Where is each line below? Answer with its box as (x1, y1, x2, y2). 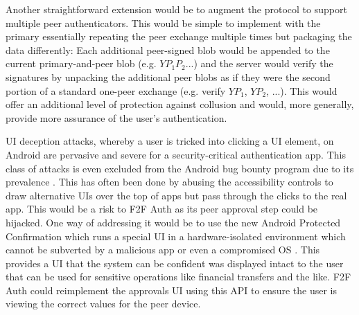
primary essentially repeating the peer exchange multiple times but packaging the (6, 29, 352, 44)
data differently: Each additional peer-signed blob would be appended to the (6, 42, 330, 57)
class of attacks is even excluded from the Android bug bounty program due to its (6, 161, 354, 175)
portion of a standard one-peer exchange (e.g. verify (6, 83, 226, 98)
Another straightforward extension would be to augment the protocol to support (6, 2, 347, 16)
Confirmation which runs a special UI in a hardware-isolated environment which (6, 228, 346, 243)
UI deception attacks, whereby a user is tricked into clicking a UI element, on (6, 134, 334, 148)
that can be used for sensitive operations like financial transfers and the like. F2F (6, 269, 351, 284)
